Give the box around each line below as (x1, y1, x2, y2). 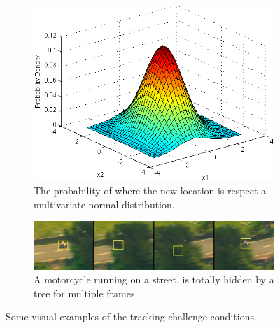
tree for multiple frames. (34, 285, 138, 300)
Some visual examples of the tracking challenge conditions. (6, 309, 257, 324)
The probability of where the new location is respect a (34, 183, 266, 198)
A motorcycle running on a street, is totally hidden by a (34, 272, 274, 287)
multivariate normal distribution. (34, 197, 175, 211)
